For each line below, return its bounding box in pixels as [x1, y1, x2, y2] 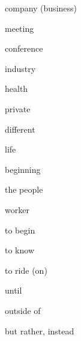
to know [5, 244, 34, 256]
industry [5, 62, 36, 74]
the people [5, 183, 43, 196]
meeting [5, 22, 34, 34]
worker [5, 203, 29, 216]
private [5, 102, 31, 115]
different [5, 122, 35, 135]
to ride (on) [5, 264, 47, 276]
